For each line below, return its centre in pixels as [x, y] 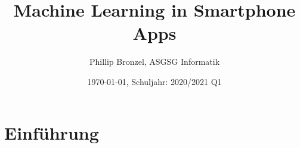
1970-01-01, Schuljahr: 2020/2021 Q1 [154, 81]
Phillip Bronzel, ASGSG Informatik [154, 62]
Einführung [52, 132]
